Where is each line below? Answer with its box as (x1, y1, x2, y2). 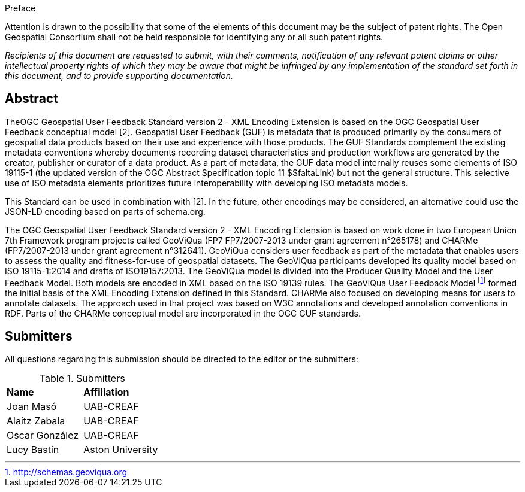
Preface (5, 3, 36, 13)
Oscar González (7, 429, 79, 442)
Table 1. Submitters (39, 372, 125, 385)
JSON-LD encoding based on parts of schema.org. (5, 206, 206, 217)
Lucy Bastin (7, 444, 59, 456)
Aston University (83, 444, 158, 456)
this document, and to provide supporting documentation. (5, 71, 233, 81)
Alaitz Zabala (7, 415, 65, 427)
